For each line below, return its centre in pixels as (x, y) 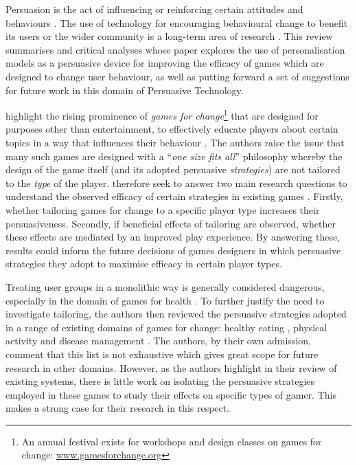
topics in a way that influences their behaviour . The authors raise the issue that (175, 142)
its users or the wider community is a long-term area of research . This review (169, 36)
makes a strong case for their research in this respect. (118, 408)
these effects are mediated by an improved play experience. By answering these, (173, 237)
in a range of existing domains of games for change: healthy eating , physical (166, 327)
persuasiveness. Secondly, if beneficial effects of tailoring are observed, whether (171, 223)
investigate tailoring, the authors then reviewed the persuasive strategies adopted (176, 314)
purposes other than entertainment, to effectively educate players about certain (172, 129)
